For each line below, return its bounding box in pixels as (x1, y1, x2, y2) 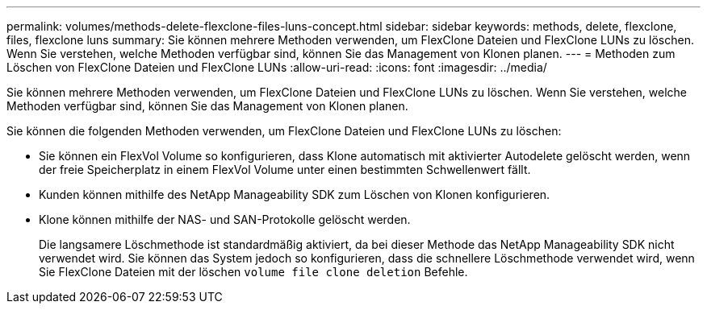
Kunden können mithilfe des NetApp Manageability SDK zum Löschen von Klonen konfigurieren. (39, 188, 550, 201)
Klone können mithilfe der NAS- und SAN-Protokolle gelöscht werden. (39, 213, 411, 226)
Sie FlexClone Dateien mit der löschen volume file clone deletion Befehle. (39, 265, 468, 279)
